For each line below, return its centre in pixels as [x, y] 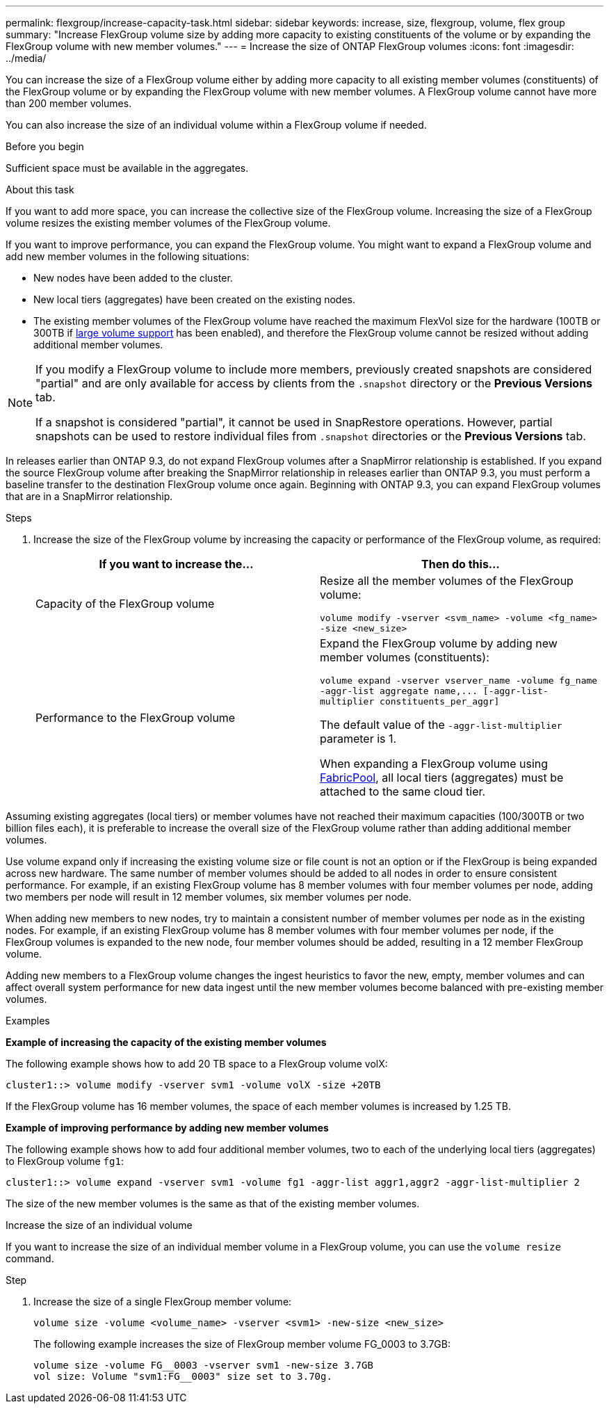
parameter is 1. [358, 739]
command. [30, 1258]
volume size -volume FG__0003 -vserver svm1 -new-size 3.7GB [203, 1365]
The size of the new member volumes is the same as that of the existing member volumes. [213, 1203]
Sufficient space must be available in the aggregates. [127, 168]
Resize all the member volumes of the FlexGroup [447, 581]
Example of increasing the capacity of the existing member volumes [166, 1042]
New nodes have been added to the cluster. [133, 278]
